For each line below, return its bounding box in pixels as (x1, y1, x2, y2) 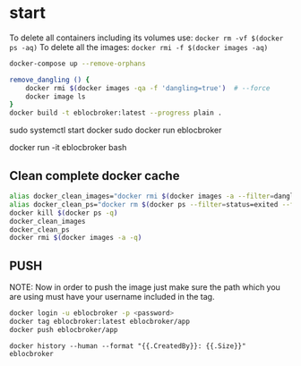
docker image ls (25, 92, 87, 101)
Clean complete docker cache (9, 168, 180, 183)
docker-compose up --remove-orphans (9, 59, 146, 68)
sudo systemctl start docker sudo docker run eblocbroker (9, 124, 222, 136)
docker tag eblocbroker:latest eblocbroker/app (9, 317, 191, 326)
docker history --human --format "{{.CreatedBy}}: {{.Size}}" (9, 341, 246, 351)
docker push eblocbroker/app (9, 325, 118, 334)
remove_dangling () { (9, 75, 90, 84)
